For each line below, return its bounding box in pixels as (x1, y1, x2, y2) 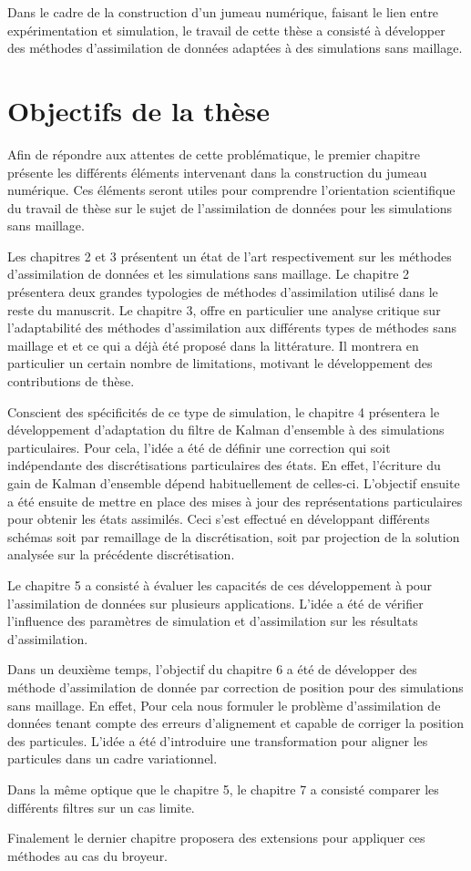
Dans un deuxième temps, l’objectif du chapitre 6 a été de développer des (7, 660, 417, 679)
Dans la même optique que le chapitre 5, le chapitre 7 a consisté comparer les (7, 779, 439, 798)
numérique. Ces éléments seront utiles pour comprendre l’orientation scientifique (7, 180, 456, 200)
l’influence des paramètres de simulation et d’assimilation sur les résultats (7, 611, 418, 630)
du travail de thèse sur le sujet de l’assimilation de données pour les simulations (7, 198, 453, 217)
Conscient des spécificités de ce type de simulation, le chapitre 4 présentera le (7, 402, 440, 421)
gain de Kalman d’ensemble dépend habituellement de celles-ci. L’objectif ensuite (7, 474, 460, 492)
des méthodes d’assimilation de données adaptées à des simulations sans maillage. (7, 38, 463, 57)
